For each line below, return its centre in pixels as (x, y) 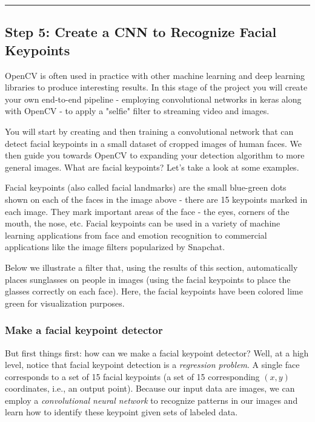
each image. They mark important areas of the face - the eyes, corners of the (147, 211)
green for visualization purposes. (65, 303)
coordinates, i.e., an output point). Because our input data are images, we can (150, 388)
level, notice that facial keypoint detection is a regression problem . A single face (152, 365)
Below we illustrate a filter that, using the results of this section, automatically (151, 267)
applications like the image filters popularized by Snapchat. (115, 247)
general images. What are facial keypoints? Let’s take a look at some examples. (152, 167)
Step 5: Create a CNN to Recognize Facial (141, 32)
